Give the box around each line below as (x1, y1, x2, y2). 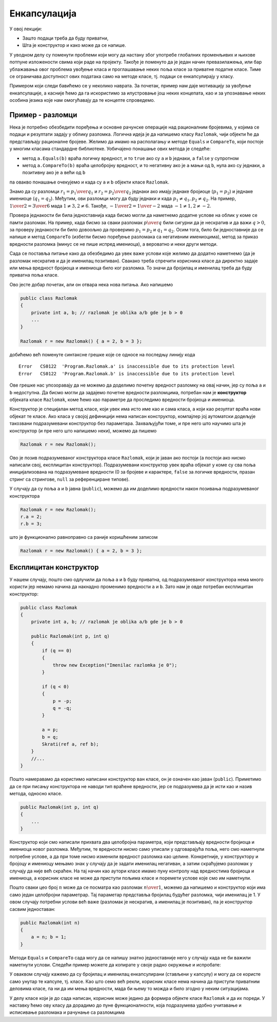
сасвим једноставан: (9, 906, 56, 912)
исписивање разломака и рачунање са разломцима (9, 1009, 125, 1015)
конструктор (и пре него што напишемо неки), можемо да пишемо (9, 427, 157, 434)
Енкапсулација (9, 8, 77, 19)
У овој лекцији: (9, 26, 42, 32)
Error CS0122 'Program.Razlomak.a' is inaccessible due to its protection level (18, 363, 235, 370)
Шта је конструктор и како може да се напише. (22, 42, 127, 48)
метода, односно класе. (9, 790, 63, 796)
